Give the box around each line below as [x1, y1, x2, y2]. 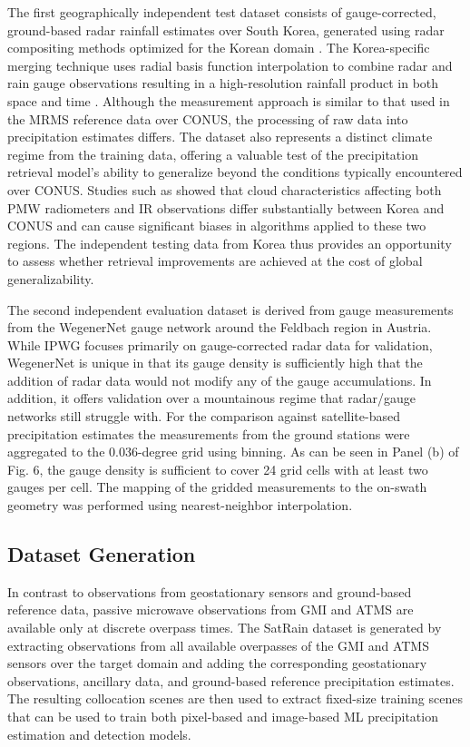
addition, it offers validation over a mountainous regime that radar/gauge [7, 388, 416, 408]
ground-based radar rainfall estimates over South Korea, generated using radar [7, 20, 445, 39]
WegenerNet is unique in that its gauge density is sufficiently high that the [7, 353, 423, 372]
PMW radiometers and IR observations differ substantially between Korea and [7, 198, 445, 217]
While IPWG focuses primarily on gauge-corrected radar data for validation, [7, 335, 433, 354]
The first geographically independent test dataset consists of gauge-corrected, [7, 3, 436, 21]
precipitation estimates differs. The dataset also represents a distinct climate [7, 127, 433, 146]
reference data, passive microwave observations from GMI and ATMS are [7, 600, 414, 619]
